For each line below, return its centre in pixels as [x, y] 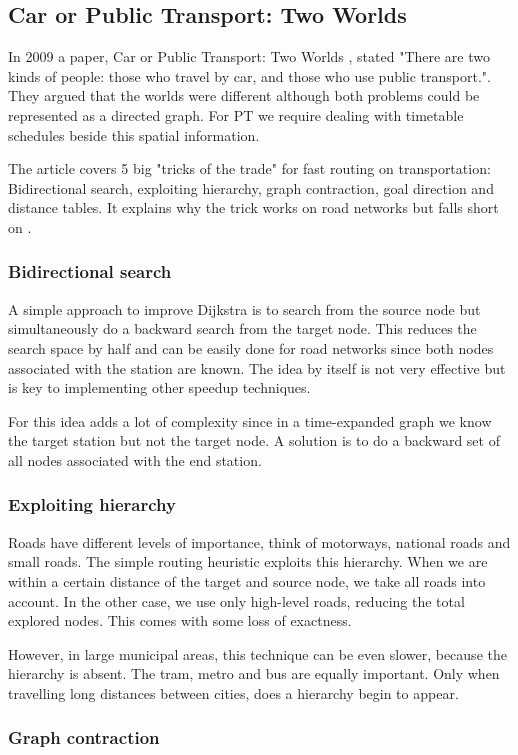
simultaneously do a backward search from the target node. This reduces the [242, 328]
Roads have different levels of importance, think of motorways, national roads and [259, 541]
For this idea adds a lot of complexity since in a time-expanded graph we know [250, 420]
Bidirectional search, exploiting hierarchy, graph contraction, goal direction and [251, 187]
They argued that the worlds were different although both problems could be [244, 95]
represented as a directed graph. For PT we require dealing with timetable [236, 114]
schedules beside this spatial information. [134, 134]
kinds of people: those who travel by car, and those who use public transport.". [249, 75]
